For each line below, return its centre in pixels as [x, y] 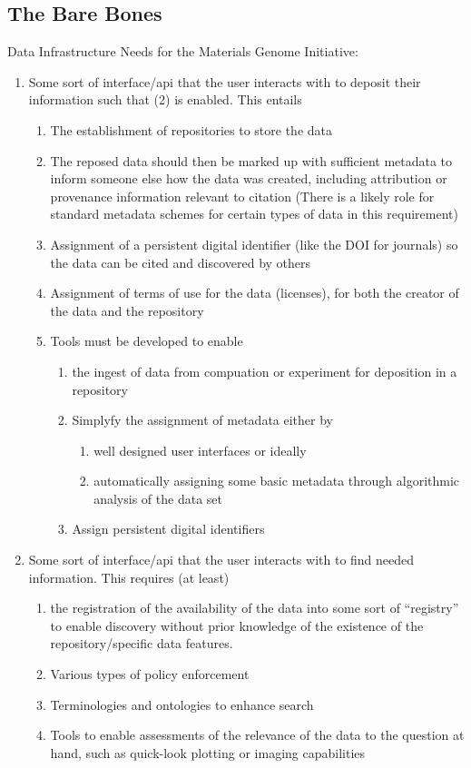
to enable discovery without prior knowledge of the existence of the [237, 625]
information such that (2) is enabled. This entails [165, 99]
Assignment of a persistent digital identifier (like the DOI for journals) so [254, 244]
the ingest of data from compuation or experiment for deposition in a [265, 371]
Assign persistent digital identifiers [168, 529]
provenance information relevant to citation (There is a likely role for [242, 196]
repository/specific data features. [142, 643]
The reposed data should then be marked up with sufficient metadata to [251, 160]
